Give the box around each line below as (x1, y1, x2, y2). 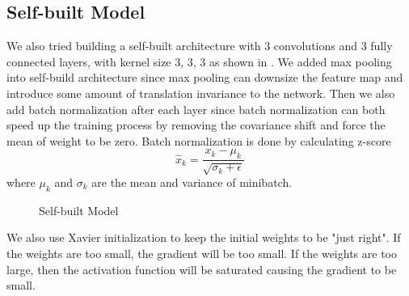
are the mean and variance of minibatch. (91, 173, 293, 190)
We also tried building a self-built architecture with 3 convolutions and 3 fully (6, 37, 393, 54)
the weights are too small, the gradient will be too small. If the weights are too (6, 244, 397, 261)
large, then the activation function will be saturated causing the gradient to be (6, 260, 397, 277)
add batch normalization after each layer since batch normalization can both (6, 100, 386, 117)
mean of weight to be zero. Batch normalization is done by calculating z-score (6, 132, 391, 149)
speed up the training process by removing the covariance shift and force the (6, 116, 386, 133)
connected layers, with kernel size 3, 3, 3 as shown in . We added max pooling (6, 53, 392, 70)
